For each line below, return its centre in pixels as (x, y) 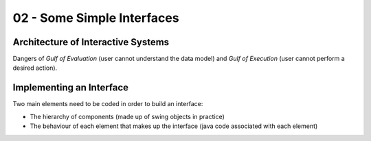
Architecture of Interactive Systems (91, 42)
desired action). (35, 68)
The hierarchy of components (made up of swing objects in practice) (127, 116)
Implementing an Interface (71, 88)
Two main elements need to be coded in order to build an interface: (108, 104)
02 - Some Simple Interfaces (96, 18)
